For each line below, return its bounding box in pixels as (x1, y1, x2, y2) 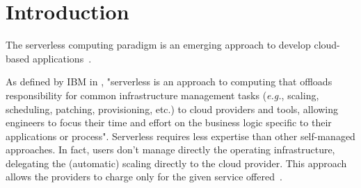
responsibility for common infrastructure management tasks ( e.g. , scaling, (6, 87, 319, 102)
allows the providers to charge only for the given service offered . (6, 169, 282, 184)
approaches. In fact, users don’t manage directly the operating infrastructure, (6, 142, 335, 157)
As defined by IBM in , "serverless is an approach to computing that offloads (6, 74, 332, 89)
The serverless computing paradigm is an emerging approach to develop (6, 37, 311, 52)
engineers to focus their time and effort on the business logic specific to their (6, 115, 332, 130)
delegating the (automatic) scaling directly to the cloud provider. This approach (6, 155, 347, 170)
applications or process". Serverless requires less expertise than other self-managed (6, 128, 355, 143)
